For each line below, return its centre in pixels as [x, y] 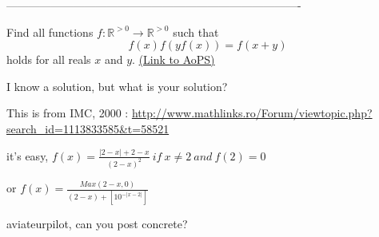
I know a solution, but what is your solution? [117, 86]
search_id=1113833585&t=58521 [88, 128]
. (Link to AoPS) [174, 59]
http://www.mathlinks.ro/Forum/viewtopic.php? [252, 113]
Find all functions [50, 32]
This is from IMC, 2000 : [68, 113]
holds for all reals [49, 59]
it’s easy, [28, 155]
